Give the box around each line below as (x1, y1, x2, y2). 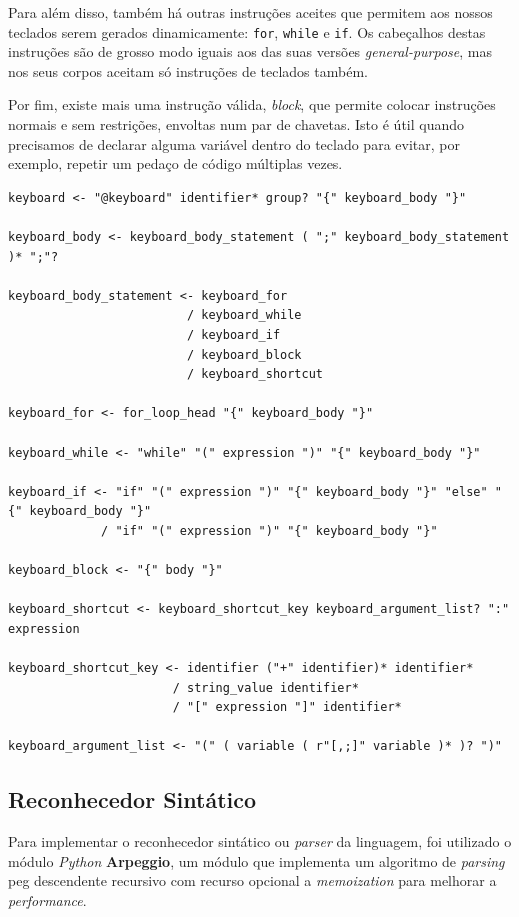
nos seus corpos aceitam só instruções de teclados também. (8, 60, 368, 81)
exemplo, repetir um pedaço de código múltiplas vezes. (8, 153, 343, 174)
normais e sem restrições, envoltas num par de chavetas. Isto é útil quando (8, 114, 465, 135)
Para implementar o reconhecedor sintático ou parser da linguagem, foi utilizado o (8, 831, 512, 852)
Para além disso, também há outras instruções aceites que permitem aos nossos (8, 2, 493, 22)
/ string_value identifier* (172, 680, 359, 695)
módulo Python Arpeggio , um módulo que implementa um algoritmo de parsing (8, 850, 505, 871)
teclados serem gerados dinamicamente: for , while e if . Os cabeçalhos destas (8, 21, 486, 42)
